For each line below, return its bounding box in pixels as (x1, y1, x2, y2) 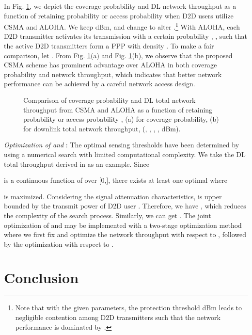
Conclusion (4, 267, 79, 287)
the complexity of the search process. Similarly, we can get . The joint (4, 210, 211, 220)
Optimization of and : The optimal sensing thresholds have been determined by (4, 140, 239, 150)
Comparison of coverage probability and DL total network (23, 95, 196, 105)
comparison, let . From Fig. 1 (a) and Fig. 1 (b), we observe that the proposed (4, 50, 233, 60)
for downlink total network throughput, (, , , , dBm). (23, 123, 181, 133)
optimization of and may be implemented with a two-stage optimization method (4, 220, 242, 230)
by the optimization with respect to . (4, 239, 114, 249)
